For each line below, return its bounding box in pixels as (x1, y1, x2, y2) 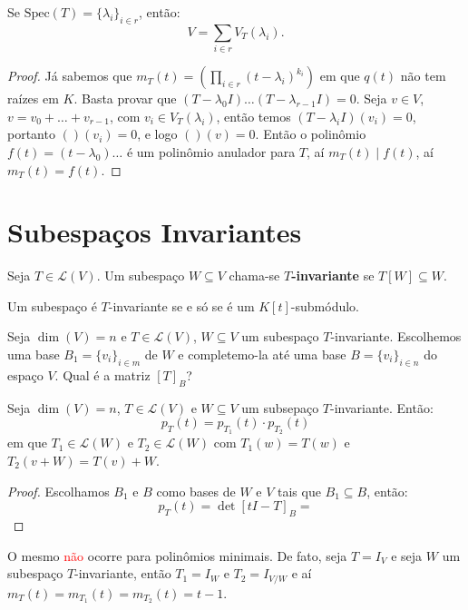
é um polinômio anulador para (126, 142, 296, 161)
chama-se (229, 266, 280, 285)
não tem (400, 66, 446, 85)
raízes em (7, 89, 59, 108)
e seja (391, 546, 423, 565)
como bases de (156, 481, 236, 500)
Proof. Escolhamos (7, 481, 110, 500)
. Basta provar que (73, 89, 177, 108)
